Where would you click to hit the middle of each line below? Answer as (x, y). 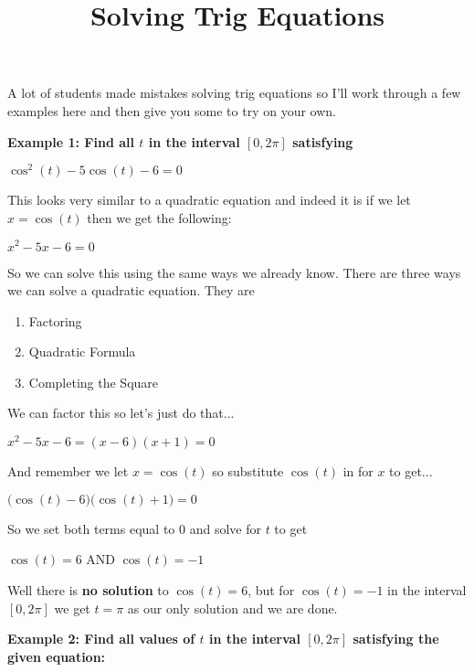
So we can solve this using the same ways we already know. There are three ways (234, 272)
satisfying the (396, 639)
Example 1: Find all (71, 141)
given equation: (57, 656)
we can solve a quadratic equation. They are (131, 290)
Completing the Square (94, 382)
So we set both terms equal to (91, 528)
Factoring (55, 320)
